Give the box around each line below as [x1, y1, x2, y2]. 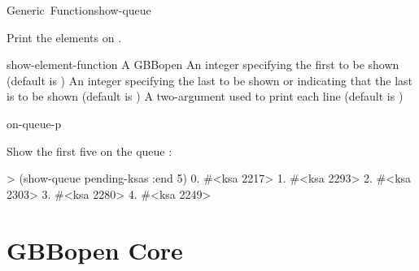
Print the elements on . [7, 28, 122, 45]
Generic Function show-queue [7, 2, 151, 18]
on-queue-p [7, 114, 62, 131]
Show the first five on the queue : [7, 142, 172, 159]
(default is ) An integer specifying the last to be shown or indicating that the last [7, 71, 413, 88]
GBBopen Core [7, 233, 183, 266]
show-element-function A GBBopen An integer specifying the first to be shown [7, 56, 399, 73]
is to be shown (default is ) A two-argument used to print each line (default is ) [7, 88, 404, 105]
